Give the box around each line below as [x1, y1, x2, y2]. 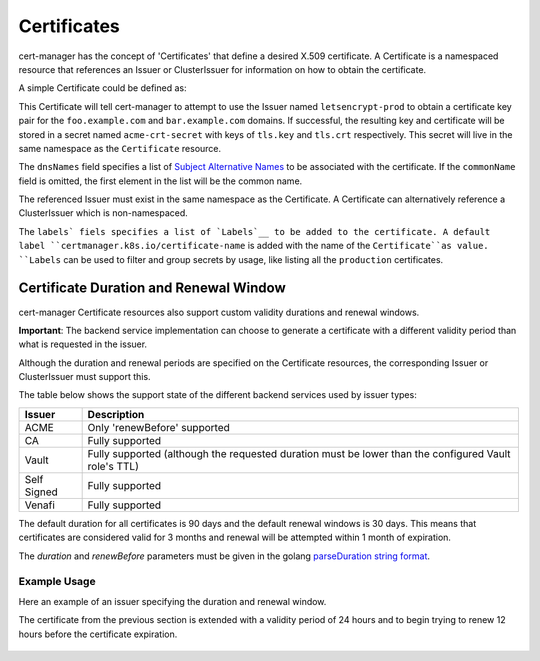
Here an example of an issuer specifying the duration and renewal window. [18, 595, 327, 607]
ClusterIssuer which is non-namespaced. [18, 207, 189, 219]
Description [87, 407, 145, 421]
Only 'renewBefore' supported [87, 420, 230, 434]
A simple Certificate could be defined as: [18, 82, 187, 94]
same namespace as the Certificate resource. [18, 142, 222, 154]
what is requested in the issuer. [18, 338, 148, 350]
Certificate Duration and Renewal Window [18, 280, 287, 297]
